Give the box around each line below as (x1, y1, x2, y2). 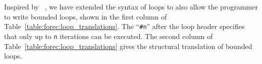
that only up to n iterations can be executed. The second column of (4, 30, 213, 41)
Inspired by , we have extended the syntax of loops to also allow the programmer (4, 1, 258, 11)
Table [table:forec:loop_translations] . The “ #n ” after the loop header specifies (4, 21, 245, 31)
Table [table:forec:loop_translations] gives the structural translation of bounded (4, 40, 252, 51)
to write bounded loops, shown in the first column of (4, 11, 167, 21)
